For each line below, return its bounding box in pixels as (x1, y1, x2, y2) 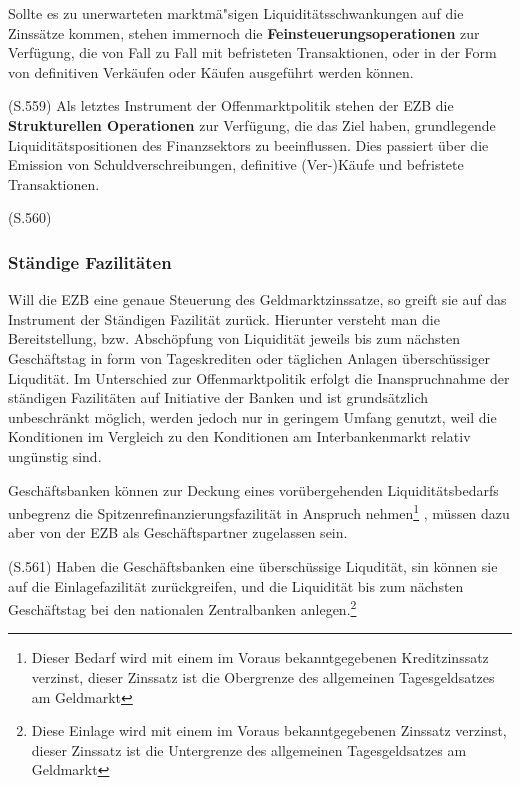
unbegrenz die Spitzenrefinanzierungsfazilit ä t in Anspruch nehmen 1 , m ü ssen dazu (8, 500, 510, 523)
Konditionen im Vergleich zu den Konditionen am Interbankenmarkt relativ (8, 426, 471, 447)
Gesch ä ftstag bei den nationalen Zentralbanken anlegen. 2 (8, 596, 357, 619)
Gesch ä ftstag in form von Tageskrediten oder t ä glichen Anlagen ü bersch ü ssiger (8, 347, 490, 368)
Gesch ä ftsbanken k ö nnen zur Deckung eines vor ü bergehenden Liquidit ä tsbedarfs (8, 479, 499, 500)
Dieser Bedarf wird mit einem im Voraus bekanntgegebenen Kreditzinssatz (31, 647, 489, 668)
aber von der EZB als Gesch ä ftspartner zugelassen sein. (8, 522, 348, 543)
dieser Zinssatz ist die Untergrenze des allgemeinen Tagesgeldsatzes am (31, 739, 467, 760)
